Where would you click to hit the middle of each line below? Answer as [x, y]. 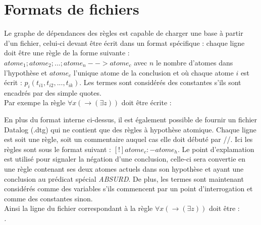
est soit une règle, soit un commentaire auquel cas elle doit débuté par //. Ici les [128, 139]
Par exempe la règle [35, 102]
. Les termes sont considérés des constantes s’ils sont [160, 82]
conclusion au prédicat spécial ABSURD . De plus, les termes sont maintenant [124, 178]
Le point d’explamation [218, 149]
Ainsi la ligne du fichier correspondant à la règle [79, 208]
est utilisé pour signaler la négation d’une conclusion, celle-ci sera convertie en [125, 159]
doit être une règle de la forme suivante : [67, 53]
